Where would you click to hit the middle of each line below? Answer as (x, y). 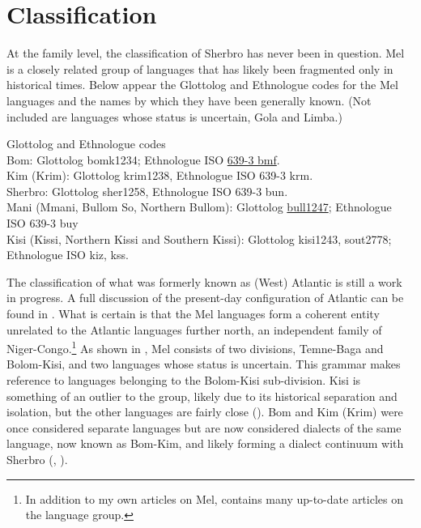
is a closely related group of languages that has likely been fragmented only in (200, 68)
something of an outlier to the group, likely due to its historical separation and (202, 396)
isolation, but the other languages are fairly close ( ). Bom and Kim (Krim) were (205, 412)
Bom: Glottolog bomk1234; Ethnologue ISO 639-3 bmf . (143, 159)
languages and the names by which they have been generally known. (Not (189, 100)
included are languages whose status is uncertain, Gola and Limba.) (174, 116)
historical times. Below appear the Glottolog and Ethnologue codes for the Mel (202, 85)
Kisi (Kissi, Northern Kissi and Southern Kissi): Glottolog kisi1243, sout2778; (199, 238)
